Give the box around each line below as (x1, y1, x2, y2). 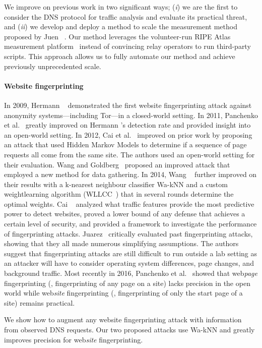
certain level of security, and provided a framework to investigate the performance (4, 218, 257, 229)
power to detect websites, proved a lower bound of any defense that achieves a (4, 208, 245, 219)
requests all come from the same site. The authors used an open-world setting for (4, 149, 255, 159)
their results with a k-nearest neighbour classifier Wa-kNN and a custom (4, 179, 228, 189)
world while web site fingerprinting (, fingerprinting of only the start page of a (4, 287, 243, 298)
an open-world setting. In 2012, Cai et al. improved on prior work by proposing (4, 129, 252, 140)
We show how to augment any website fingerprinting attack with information (4, 314, 242, 325)
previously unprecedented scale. (4, 61, 101, 71)
